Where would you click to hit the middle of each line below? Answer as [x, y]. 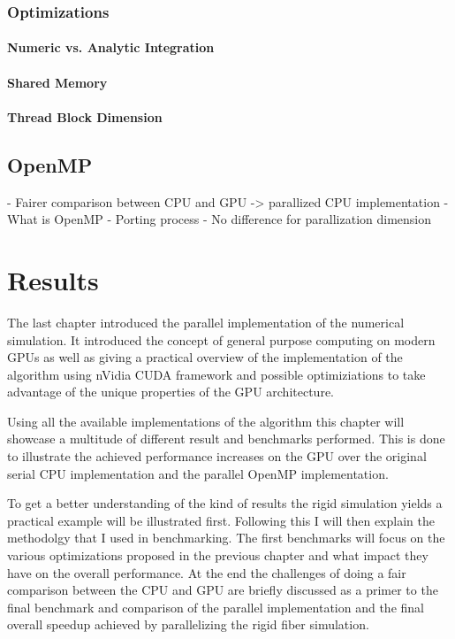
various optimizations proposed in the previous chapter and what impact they [218, 555]
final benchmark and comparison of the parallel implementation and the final [216, 607]
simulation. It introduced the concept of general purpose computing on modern [221, 339]
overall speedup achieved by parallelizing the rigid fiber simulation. [188, 624]
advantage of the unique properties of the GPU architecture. [171, 392]
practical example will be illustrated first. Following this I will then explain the [221, 520]
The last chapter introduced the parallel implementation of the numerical [206, 322]
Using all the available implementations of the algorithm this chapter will [206, 421]
